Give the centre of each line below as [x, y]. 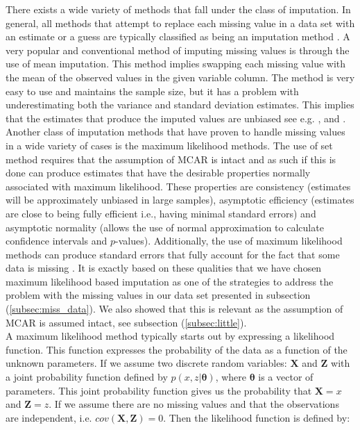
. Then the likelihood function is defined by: [257, 417]
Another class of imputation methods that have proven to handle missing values [175, 132]
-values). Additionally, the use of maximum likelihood [229, 241]
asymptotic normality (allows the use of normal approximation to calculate [165, 227]
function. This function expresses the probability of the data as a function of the [177, 349]
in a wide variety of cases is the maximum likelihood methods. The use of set [169, 145]
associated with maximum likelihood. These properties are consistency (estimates [178, 186]
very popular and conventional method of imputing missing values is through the [178, 50]
